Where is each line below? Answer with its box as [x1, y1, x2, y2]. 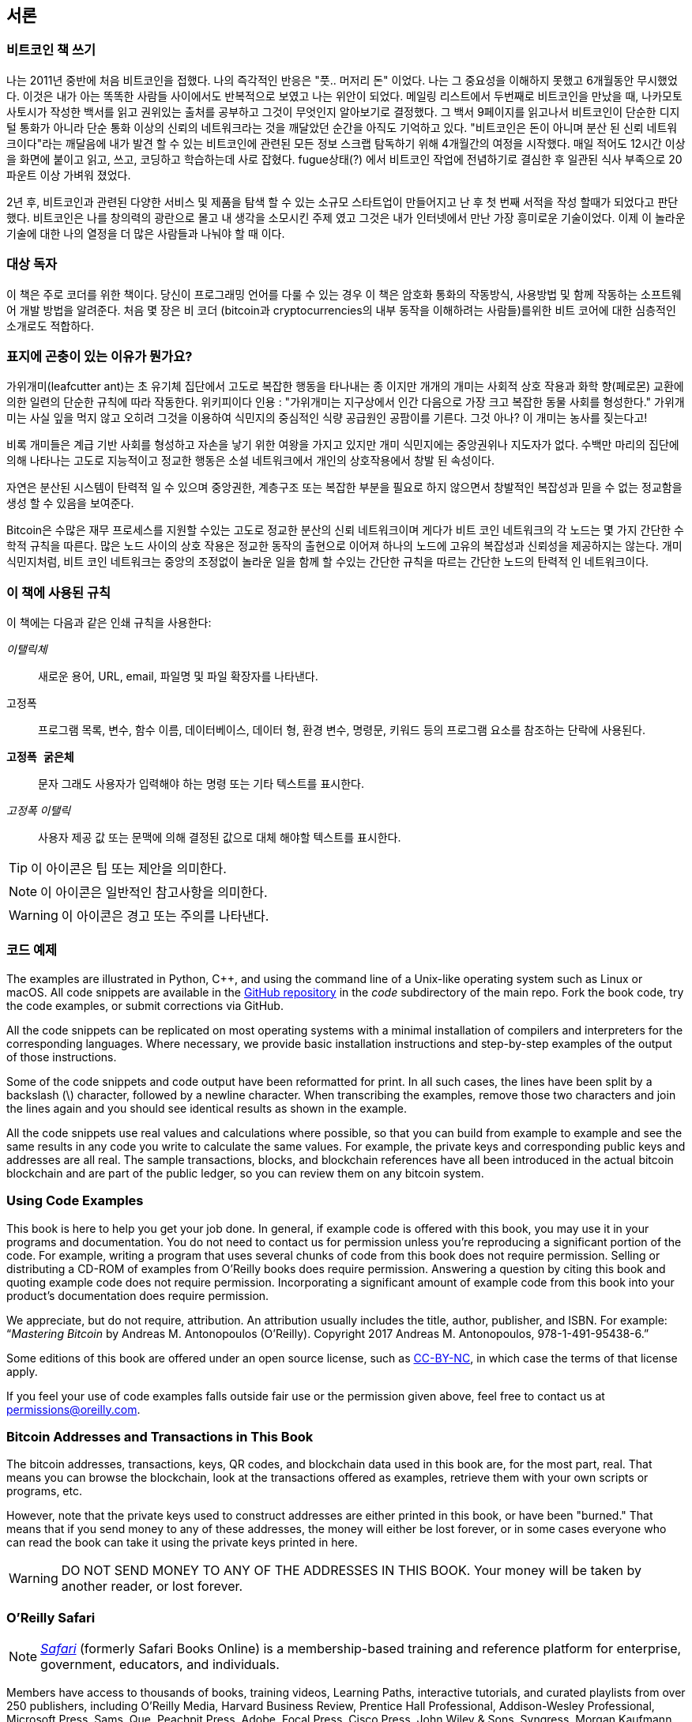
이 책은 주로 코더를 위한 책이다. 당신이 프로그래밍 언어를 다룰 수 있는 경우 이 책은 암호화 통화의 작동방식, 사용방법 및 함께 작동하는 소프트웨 [6, 287, 682, 301]
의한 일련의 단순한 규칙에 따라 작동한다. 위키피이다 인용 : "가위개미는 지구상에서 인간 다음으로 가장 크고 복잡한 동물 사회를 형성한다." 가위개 [6, 395, 685, 409]
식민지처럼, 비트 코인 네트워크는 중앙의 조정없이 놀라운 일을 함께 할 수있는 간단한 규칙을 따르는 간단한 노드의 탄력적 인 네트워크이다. [6, 555, 649, 569]
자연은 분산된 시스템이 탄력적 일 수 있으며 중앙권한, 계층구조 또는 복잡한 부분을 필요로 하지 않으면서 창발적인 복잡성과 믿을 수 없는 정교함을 [6, 480, 683, 495]
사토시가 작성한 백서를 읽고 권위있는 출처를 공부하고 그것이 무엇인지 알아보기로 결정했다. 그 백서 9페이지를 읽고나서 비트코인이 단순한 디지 [6, 104, 680, 119]
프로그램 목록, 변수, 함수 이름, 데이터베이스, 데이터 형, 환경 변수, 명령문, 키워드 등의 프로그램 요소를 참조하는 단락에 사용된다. [38, 723, 645, 737]
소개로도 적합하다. [6, 318, 95, 333]
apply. [6, 1364, 38, 1378]
